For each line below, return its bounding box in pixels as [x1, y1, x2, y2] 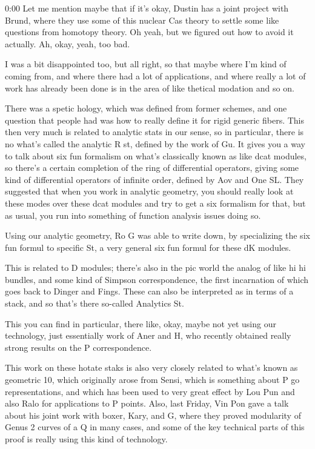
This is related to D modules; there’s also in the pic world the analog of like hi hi [5, 261, 306, 274]
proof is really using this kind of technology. [5, 433, 168, 445]
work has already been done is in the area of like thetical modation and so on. [5, 81, 294, 94]
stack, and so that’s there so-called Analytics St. [5, 297, 184, 310]
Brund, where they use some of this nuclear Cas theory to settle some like [5, 13, 279, 26]
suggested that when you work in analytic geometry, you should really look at [5, 185, 294, 198]
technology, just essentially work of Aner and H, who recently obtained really [5, 329, 291, 342]
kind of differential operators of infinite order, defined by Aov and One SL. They [5, 173, 304, 185]
